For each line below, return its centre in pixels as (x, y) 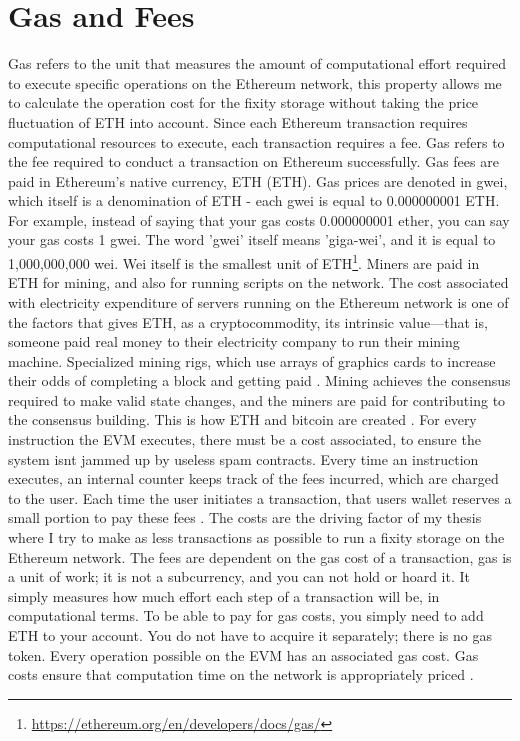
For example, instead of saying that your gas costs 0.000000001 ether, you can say (259, 219)
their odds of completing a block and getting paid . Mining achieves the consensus (259, 380)
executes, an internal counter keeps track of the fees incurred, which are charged (253, 478)
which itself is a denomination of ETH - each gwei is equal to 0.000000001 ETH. (254, 200)
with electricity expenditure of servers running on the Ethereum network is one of (258, 301)
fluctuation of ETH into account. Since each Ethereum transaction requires (238, 121)
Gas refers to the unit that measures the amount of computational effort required (257, 63)
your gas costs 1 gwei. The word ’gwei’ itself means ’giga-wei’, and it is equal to (252, 239)
